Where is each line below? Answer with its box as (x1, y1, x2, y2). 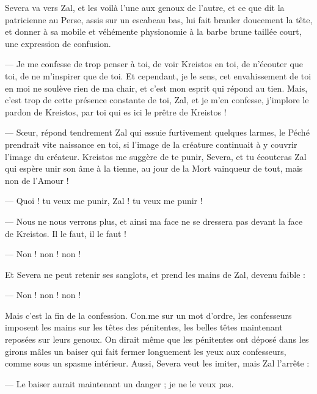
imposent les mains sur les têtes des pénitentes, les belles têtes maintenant (5, 321, 283, 334)
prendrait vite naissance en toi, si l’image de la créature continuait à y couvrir (5, 137, 297, 150)
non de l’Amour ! (5, 173, 69, 186)
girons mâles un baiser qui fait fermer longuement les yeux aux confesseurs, (5, 345, 286, 357)
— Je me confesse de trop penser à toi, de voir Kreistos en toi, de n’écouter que (5, 57, 303, 70)
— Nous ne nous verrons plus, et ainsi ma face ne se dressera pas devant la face (5, 214, 303, 227)
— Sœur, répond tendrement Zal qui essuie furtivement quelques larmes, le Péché (5, 126, 310, 139)
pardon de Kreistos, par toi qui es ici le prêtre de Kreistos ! (5, 105, 227, 118)
